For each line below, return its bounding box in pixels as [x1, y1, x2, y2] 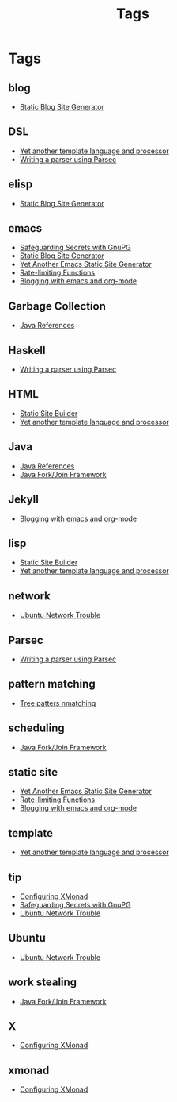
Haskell [8, 343, 46, 357]
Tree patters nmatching [19, 698, 96, 707]
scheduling [8, 722, 65, 735]
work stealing [8, 976, 77, 989]
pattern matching [8, 677, 96, 691]
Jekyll [8, 493, 40, 507]
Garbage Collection [8, 299, 107, 313]
